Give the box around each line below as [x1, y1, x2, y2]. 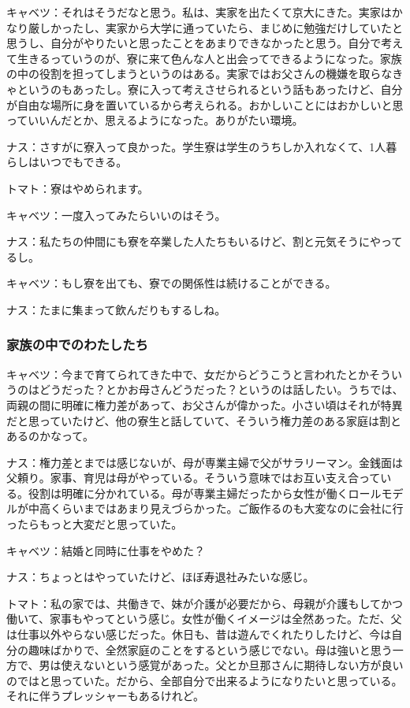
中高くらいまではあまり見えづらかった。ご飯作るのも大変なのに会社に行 [28, 500, 404, 517]
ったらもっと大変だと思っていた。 [6, 516, 183, 532]
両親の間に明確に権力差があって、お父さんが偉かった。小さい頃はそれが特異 [6, 396, 403, 413]
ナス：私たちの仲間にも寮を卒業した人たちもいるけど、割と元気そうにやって [6, 233, 403, 250]
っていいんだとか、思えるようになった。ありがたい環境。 [6, 112, 304, 128]
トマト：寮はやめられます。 [6, 180, 149, 196]
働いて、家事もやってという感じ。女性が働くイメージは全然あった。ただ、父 [6, 610, 402, 627]
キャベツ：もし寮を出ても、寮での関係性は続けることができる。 [6, 275, 337, 291]
